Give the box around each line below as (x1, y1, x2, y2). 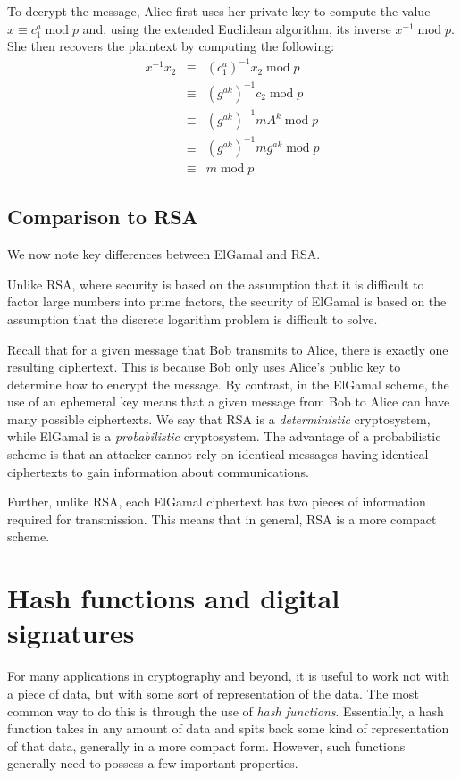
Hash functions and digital (7, 580, 340, 616)
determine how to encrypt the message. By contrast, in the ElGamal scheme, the (7, 374, 449, 393)
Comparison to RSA (7, 203, 198, 230)
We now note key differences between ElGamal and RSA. (7, 245, 321, 264)
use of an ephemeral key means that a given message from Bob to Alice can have (7, 392, 450, 411)
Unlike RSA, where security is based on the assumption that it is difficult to (7, 274, 424, 293)
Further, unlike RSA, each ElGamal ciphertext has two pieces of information (7, 492, 426, 511)
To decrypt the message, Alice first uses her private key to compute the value (7, 2, 431, 20)
